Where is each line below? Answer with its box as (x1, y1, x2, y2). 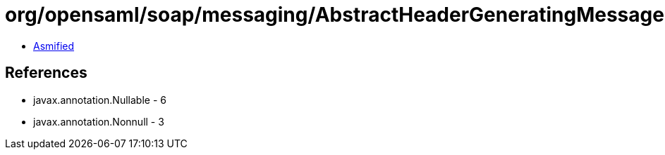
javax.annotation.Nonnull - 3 (33, 115, 164, 128)
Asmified (33, 39, 75, 52)
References (5, 64, 87, 82)
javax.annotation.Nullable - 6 (33, 93, 166, 106)
